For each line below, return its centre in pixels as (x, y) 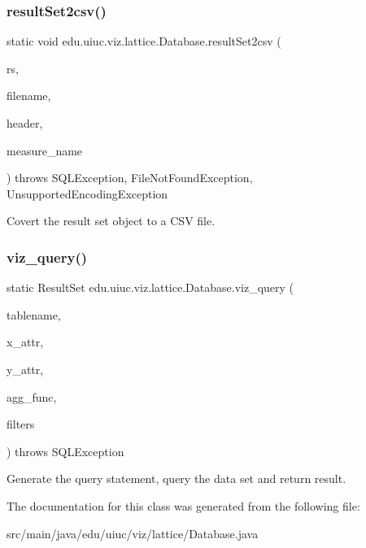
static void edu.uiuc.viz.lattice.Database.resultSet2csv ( (144, 41)
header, (25, 123)
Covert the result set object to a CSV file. (111, 221)
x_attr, (25, 342)
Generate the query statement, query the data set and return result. (176, 478)
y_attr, (25, 369)
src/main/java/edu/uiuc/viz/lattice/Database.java (133, 533)
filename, (29, 96)
